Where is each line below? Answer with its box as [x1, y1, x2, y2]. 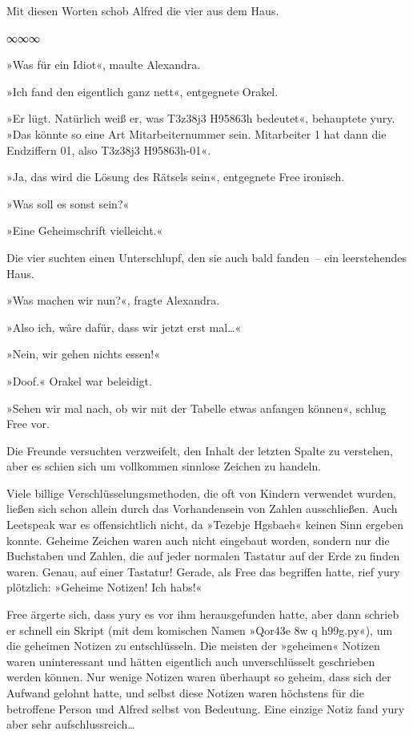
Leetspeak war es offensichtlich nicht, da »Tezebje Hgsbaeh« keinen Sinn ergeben [6, 516, 403, 533]
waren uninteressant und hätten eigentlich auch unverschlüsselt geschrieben [6, 652, 375, 669]
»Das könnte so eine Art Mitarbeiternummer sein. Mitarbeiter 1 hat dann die [6, 125, 387, 142]
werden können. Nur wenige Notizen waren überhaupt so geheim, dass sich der [6, 668, 391, 685]
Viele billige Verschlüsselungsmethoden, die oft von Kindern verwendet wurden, [6, 484, 396, 501]
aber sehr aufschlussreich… [6, 716, 135, 733]
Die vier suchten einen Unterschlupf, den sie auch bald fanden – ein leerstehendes [6, 248, 407, 265]
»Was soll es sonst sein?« [6, 195, 130, 212]
